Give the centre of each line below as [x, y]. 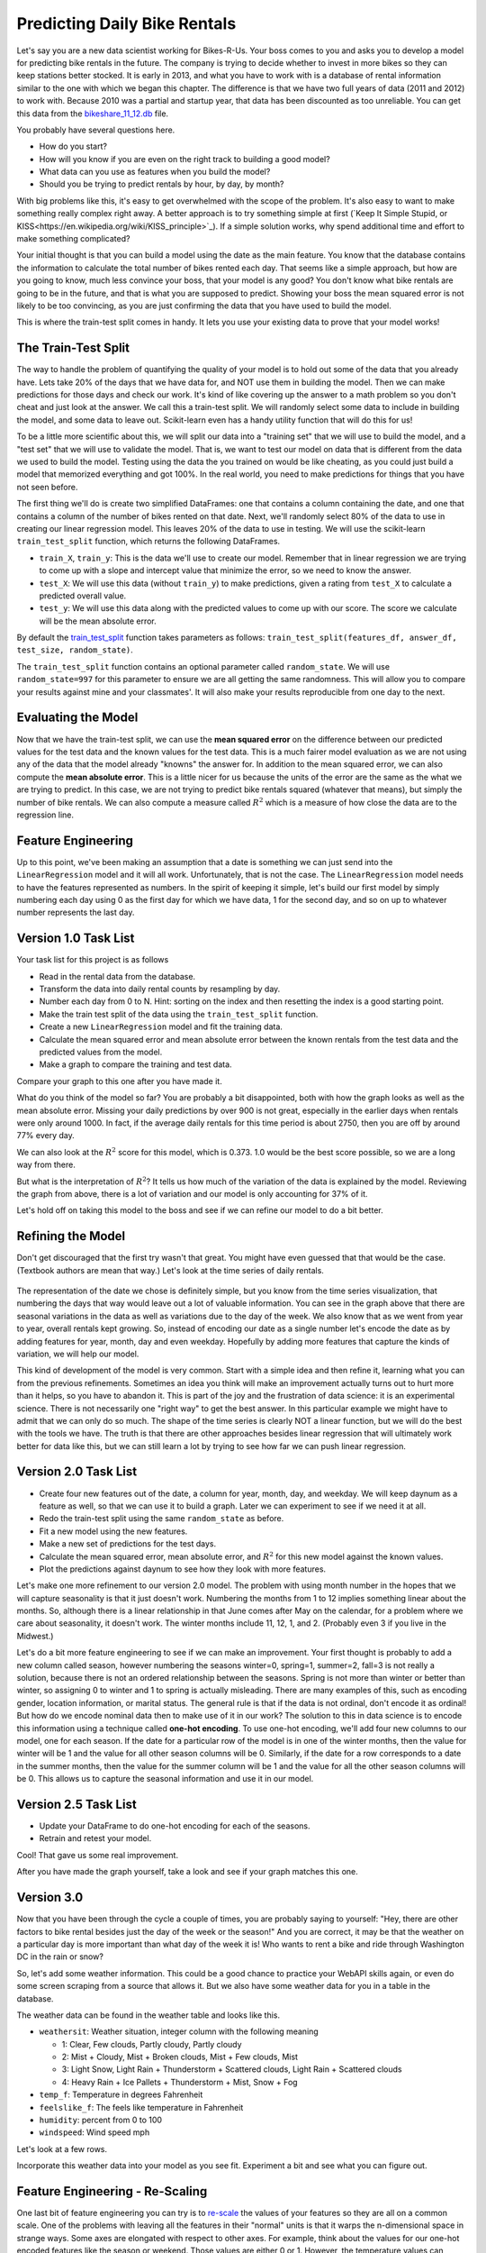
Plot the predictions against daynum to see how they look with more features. [183, 1569]
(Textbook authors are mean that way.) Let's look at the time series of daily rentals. [170, 1270]
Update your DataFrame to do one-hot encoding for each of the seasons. [175, 1826]
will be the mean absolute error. [98, 621]
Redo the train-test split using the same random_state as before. [162, 1519]
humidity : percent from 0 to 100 [100, 2120]
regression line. [45, 815]
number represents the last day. [76, 912]
